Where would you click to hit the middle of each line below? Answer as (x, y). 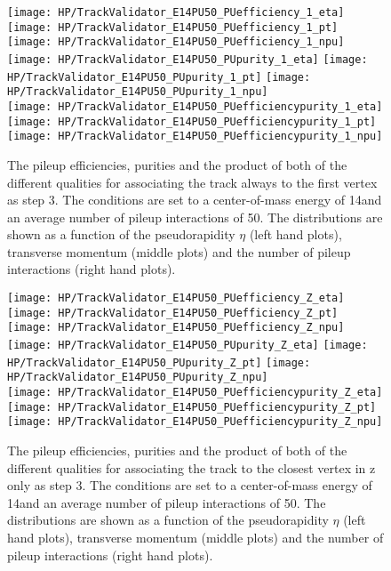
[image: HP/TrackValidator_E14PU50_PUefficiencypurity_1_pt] (192, 121)
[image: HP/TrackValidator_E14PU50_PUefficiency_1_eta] (176, 12)
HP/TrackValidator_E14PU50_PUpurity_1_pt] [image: (159, 77)
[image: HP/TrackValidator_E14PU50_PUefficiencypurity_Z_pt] (192, 407)
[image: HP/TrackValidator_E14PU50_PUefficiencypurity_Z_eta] (195, 392)
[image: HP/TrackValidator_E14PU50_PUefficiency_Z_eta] (176, 298)
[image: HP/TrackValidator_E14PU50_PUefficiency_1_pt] (173, 27)
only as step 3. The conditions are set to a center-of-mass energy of (190, 485)
